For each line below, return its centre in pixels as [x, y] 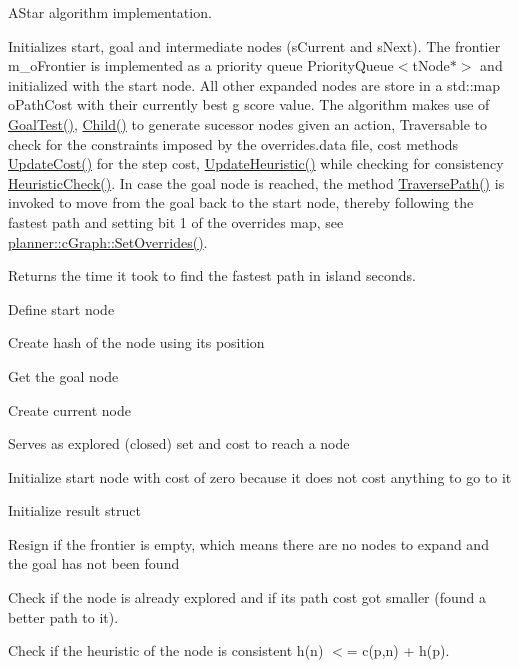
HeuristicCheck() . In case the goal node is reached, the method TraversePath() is [256, 182]
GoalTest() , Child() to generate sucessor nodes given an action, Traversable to [248, 123]
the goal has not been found [94, 563]
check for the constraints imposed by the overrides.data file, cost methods [233, 143]
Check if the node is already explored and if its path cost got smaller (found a [247, 597]
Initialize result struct [74, 510]
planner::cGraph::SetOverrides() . [108, 241]
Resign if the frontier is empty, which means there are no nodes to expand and [248, 543]
